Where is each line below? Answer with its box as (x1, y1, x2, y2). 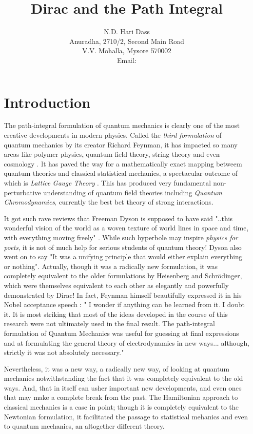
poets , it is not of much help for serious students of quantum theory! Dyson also (4, 242, 242, 252)
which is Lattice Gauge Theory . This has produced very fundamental (4, 178, 211, 187)
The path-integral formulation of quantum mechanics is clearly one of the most (4, 120, 240, 130)
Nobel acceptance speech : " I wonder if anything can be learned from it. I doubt (4, 299, 245, 310)
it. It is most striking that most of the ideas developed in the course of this (4, 309, 228, 319)
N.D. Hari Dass (104, 26, 150, 37)
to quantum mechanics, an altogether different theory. (4, 421, 165, 431)
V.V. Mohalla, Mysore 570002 (82, 45, 172, 56)
